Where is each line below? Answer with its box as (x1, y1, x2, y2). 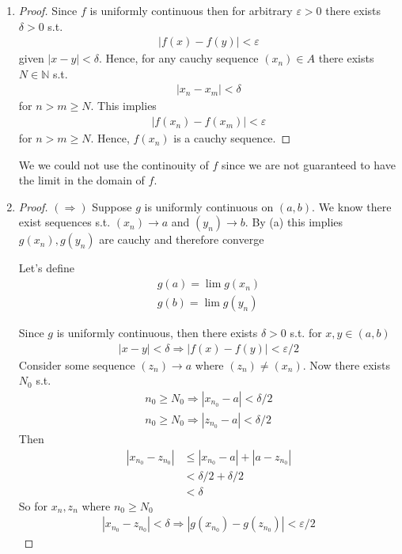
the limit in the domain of (18, 172, 145, 188)
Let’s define (18, 260, 75, 276)
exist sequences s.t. (18, 214, 111, 230)
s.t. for (290, 324, 322, 341)
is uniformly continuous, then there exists (56, 324, 258, 341)
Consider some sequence (18, 356, 135, 373)
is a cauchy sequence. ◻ (173, 130, 291, 146)
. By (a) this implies (245, 214, 343, 230)
